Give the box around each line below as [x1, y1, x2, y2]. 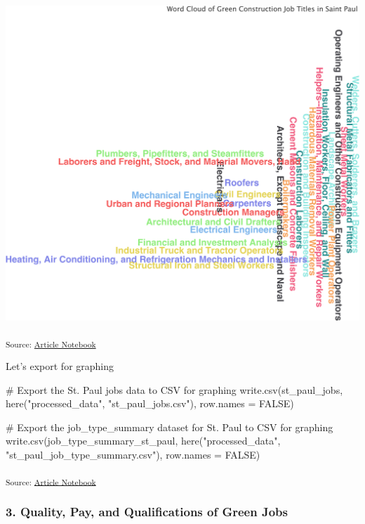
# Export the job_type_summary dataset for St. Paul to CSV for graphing [6, 419, 333, 434]
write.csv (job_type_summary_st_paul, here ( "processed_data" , [6, 433, 281, 448]
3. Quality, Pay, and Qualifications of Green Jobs [6, 502, 288, 520]
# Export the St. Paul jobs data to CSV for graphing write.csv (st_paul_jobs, [6, 382, 343, 397]
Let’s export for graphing [6, 359, 114, 373]
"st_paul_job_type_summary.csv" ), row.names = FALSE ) [6, 447, 260, 462]
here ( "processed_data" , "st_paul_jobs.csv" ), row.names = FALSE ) [6, 396, 294, 411]
